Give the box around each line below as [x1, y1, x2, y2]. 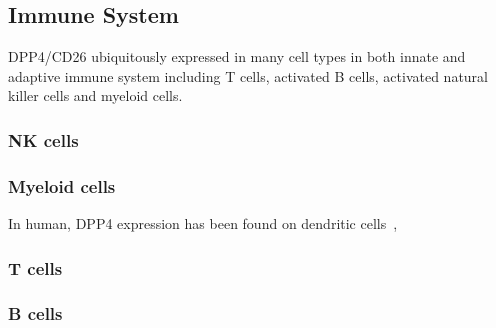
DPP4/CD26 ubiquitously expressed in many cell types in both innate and [8, 46, 466, 67]
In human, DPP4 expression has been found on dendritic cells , [8, 213, 398, 234]
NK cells [8, 127, 79, 152]
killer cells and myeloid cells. [8, 85, 183, 106]
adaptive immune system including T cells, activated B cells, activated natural [8, 65, 489, 86]
